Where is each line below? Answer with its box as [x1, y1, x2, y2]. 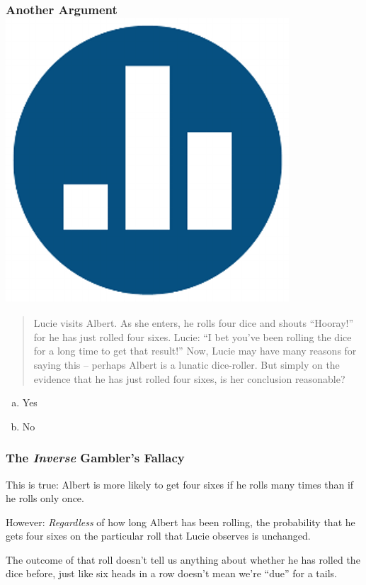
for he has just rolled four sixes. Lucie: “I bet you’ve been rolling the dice [33, 329, 352, 344]
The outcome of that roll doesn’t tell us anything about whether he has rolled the [6, 552, 360, 567]
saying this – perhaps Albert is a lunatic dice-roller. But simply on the [33, 357, 340, 372]
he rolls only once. [6, 491, 84, 506]
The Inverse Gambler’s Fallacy [6, 449, 185, 467]
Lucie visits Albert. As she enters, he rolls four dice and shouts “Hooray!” [33, 316, 354, 330]
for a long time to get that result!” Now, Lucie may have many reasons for [33, 343, 357, 358]
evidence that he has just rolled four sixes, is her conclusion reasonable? [33, 371, 345, 386]
